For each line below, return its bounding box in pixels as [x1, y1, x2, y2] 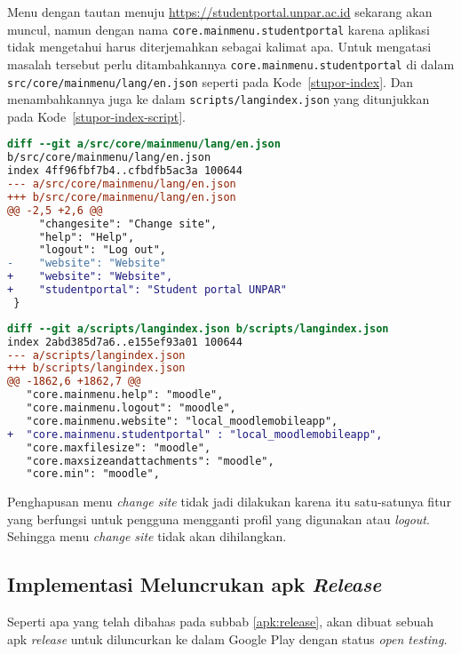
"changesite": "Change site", [38, 217, 218, 230]
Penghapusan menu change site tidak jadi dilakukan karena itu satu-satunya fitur [7, 492, 451, 511]
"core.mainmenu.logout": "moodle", [26, 402, 236, 415]
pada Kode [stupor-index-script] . [7, 107, 186, 125]
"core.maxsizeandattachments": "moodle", [26, 454, 274, 467]
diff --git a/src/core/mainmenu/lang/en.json [7, 138, 281, 151]
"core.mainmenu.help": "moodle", [26, 388, 224, 402]
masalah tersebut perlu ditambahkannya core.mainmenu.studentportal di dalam [7, 54, 455, 73]
